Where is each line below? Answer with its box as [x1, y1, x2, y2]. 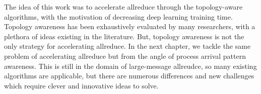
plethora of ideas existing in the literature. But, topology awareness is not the [4, 31, 244, 41]
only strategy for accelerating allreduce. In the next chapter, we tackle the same [4, 41, 251, 51]
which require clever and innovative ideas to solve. [4, 80, 159, 90]
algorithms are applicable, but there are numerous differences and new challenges [4, 70, 254, 81]
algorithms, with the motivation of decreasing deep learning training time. [4, 11, 233, 22]
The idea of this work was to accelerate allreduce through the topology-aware [4, 2, 243, 12]
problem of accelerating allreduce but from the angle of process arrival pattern [4, 50, 246, 61]
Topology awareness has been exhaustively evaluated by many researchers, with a [4, 21, 255, 32]
